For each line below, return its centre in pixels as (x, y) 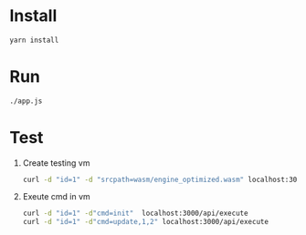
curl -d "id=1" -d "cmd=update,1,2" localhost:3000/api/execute (146, 222)
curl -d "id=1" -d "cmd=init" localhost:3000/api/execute (135, 214)
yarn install (34, 40)
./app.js (26, 101)
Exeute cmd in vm (57, 197)
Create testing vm (56, 163)
